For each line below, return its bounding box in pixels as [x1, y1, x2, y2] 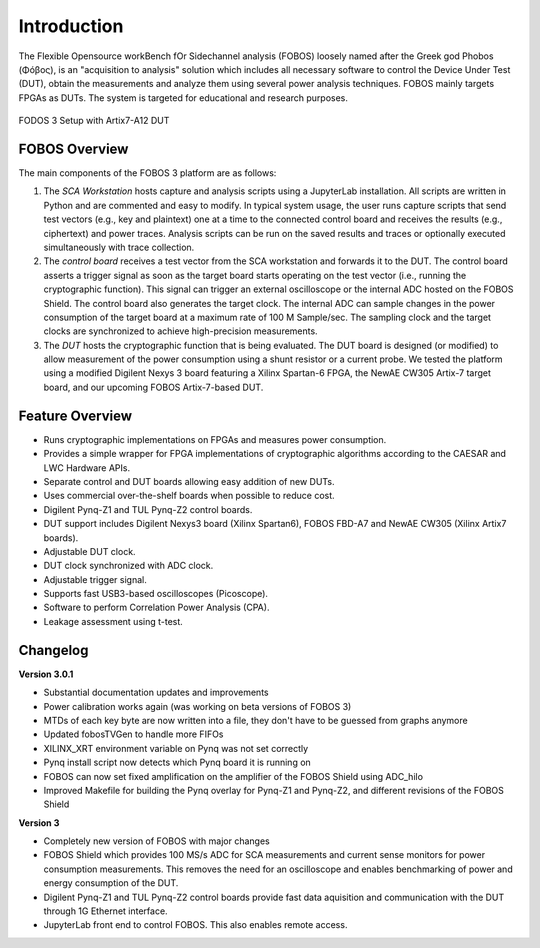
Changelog [18, 641, 89, 659]
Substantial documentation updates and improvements [43, 686, 269, 699]
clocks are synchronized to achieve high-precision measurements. [43, 325, 319, 337]
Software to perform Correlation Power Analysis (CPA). [43, 601, 270, 614]
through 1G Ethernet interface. [43, 905, 169, 917]
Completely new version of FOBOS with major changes [43, 835, 270, 847]
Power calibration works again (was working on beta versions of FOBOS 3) [43, 700, 352, 712]
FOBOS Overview [18, 140, 129, 157]
